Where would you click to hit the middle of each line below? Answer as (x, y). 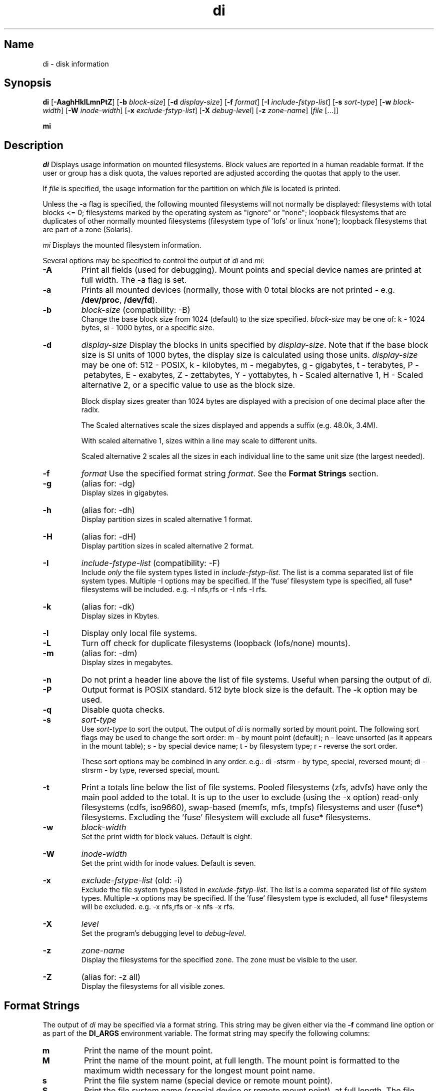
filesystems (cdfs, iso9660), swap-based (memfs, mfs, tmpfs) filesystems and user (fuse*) (252, 807)
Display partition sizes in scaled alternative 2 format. (167, 546)
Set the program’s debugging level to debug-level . (163, 933)
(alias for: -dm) (109, 653)
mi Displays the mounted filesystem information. (122, 245)
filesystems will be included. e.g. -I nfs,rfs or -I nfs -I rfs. (174, 590)
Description (34, 145)
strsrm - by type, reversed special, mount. (150, 770)
